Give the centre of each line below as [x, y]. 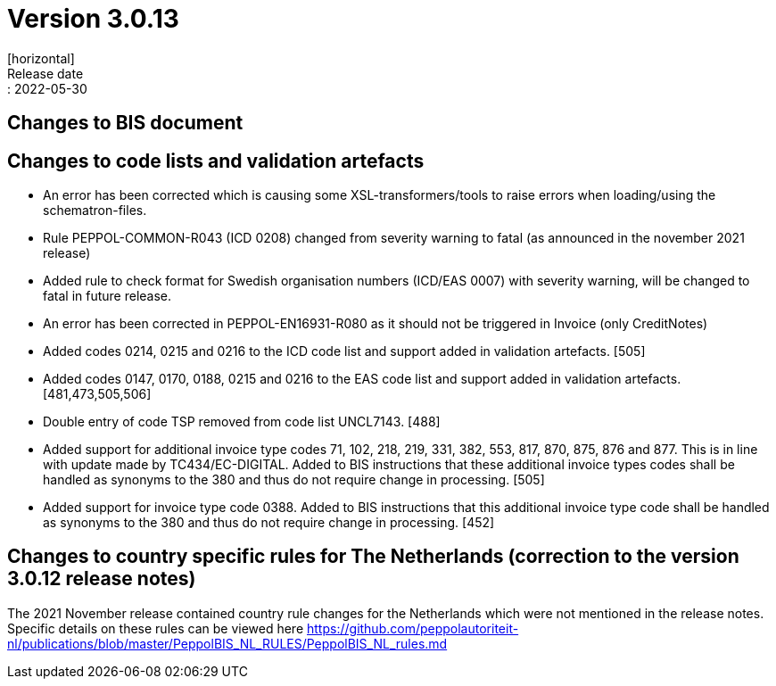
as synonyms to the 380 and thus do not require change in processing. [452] [269, 523]
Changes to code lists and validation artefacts [216, 161]
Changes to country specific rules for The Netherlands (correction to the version [373, 557]
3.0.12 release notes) [102, 579]
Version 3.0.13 [93, 19]
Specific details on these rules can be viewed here [156, 628]
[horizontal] [41, 58]
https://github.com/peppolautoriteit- [413, 628]
